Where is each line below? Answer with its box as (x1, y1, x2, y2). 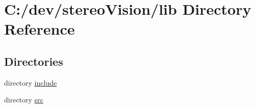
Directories (4, 53, 63, 69)
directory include (4, 77, 57, 88)
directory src (4, 94, 43, 105)
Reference (4, 18, 75, 39)
